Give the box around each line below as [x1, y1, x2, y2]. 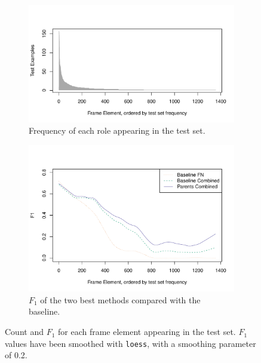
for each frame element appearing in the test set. [57, 325, 236, 338]
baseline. [29, 305, 60, 318]
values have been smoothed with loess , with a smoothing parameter [5, 337, 256, 349]
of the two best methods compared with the [40, 293, 201, 306]
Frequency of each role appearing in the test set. [29, 124, 205, 137]
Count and [5, 325, 44, 338]
